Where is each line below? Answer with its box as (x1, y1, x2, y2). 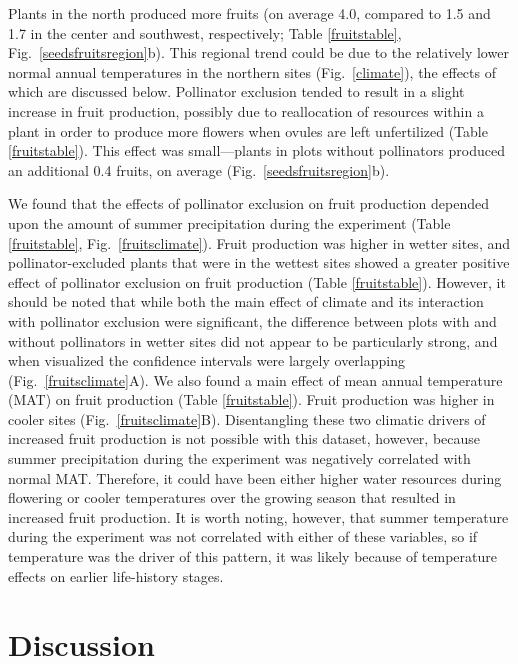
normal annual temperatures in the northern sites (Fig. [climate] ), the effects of (8, 61, 496, 82)
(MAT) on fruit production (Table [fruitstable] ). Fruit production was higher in (8, 389, 495, 410)
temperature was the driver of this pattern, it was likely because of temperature (8, 546, 498, 567)
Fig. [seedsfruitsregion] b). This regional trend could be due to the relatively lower (8, 42, 509, 63)
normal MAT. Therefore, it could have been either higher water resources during (8, 467, 502, 488)
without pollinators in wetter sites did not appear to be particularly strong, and (8, 330, 498, 351)
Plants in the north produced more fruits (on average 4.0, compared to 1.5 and (8, 3, 491, 23)
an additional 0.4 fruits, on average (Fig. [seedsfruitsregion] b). (8, 159, 390, 180)
